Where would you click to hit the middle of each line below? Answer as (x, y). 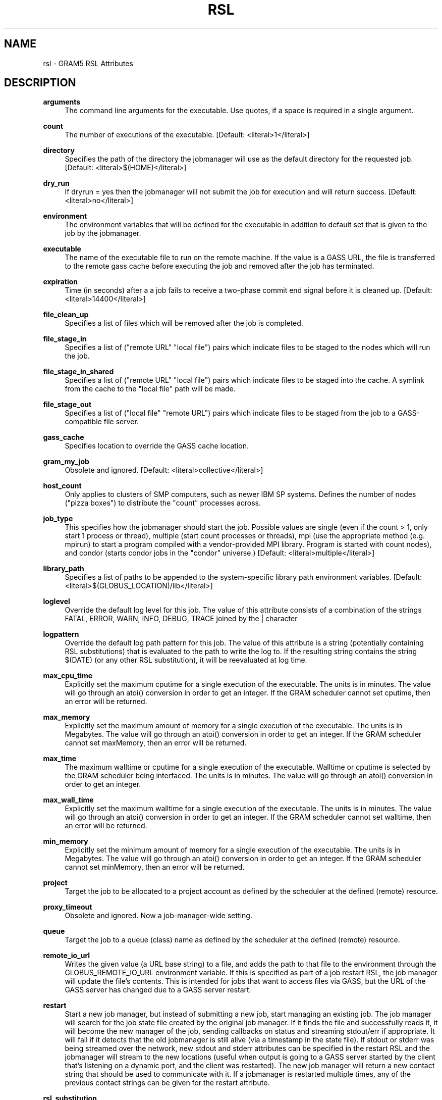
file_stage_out (67, 405)
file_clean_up (66, 315)
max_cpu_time (68, 676)
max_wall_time (68, 800)
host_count (62, 486)
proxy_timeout (68, 907)
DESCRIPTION (40, 83)
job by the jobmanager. (103, 233)
